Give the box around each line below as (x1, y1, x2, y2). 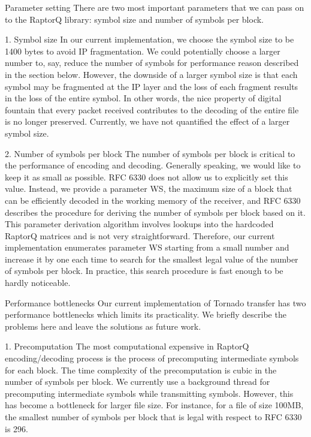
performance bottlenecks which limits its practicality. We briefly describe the (5, 308, 286, 321)
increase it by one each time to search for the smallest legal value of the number (5, 252, 298, 265)
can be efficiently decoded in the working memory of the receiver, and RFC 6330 (5, 194, 301, 206)
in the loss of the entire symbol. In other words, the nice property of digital (5, 92, 282, 104)
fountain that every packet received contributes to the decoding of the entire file (5, 103, 299, 116)
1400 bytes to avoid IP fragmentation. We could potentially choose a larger (5, 44, 280, 57)
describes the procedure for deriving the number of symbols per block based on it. (5, 206, 306, 218)
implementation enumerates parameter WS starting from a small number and (5, 241, 289, 254)
